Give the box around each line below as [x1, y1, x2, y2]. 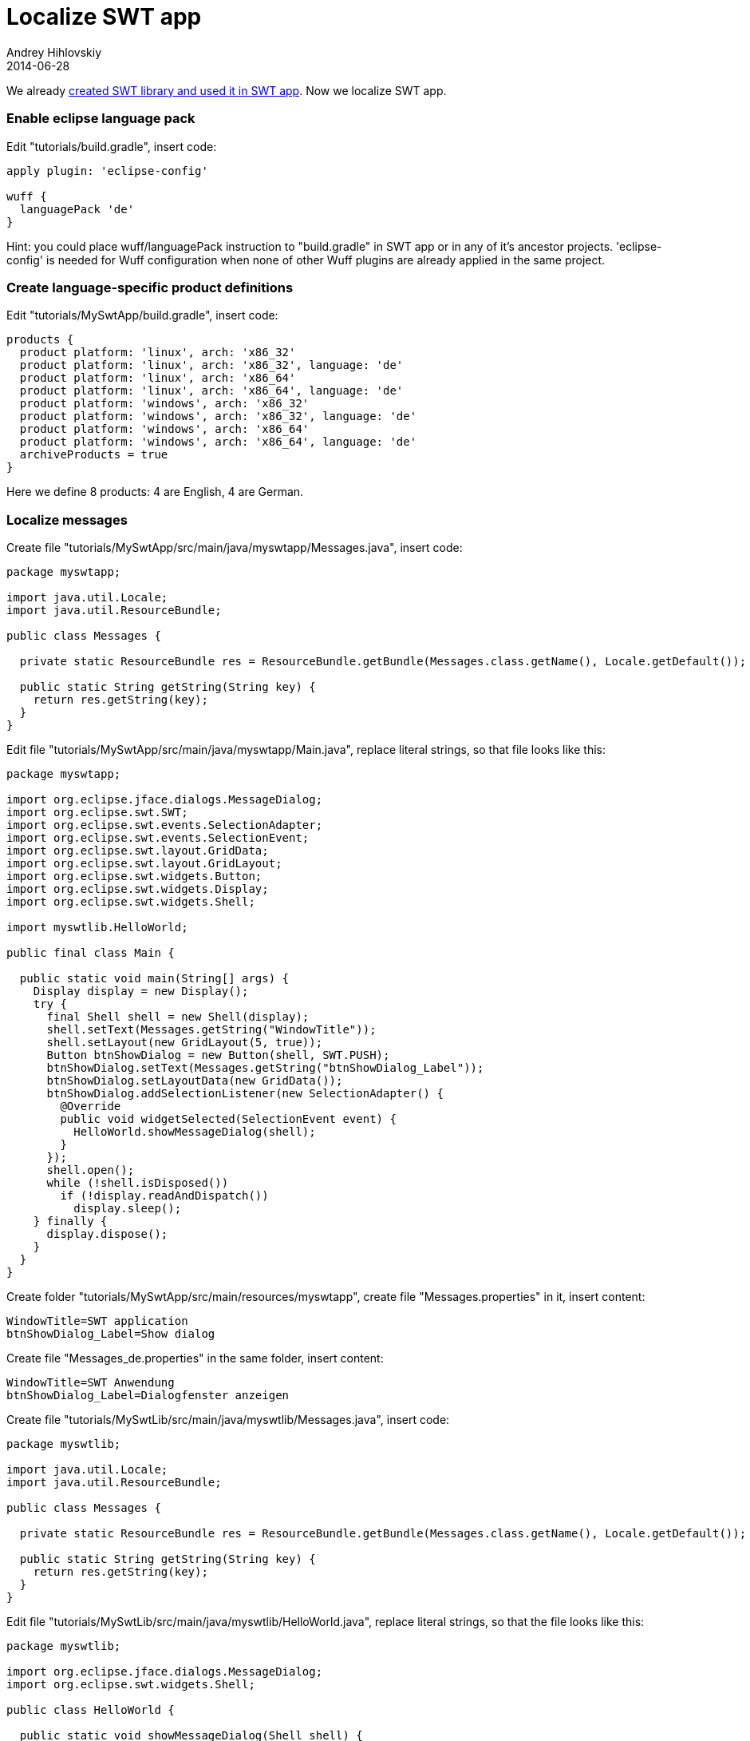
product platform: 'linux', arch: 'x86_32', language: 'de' [19, 359, 404, 372]
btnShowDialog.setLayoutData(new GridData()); [46, 1074, 343, 1087]
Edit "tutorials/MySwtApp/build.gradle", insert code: [6, 308, 278, 323]
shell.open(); [46, 1164, 135, 1176]
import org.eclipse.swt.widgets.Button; [6, 870, 262, 882]
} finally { [33, 1215, 108, 1227]
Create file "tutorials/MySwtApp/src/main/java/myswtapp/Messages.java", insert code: [6, 541, 463, 554]
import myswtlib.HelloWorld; [6, 921, 188, 934]
